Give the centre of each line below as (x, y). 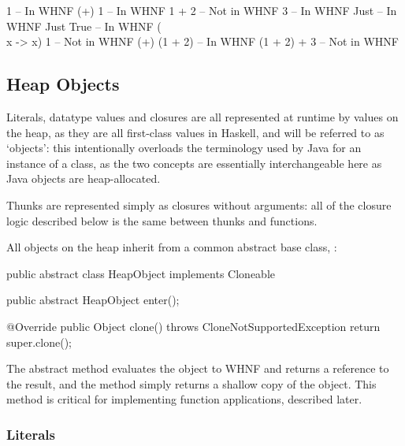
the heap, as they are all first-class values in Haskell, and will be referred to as (195, 132)
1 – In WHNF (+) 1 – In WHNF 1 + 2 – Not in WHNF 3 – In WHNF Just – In (202, 10)
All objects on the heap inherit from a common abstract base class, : (172, 247)
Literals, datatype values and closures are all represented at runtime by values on (202, 116)
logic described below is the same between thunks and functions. (162, 220)
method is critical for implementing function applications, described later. (184, 399)
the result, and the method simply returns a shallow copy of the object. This (191, 383)
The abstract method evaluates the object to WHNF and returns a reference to (198, 368)
